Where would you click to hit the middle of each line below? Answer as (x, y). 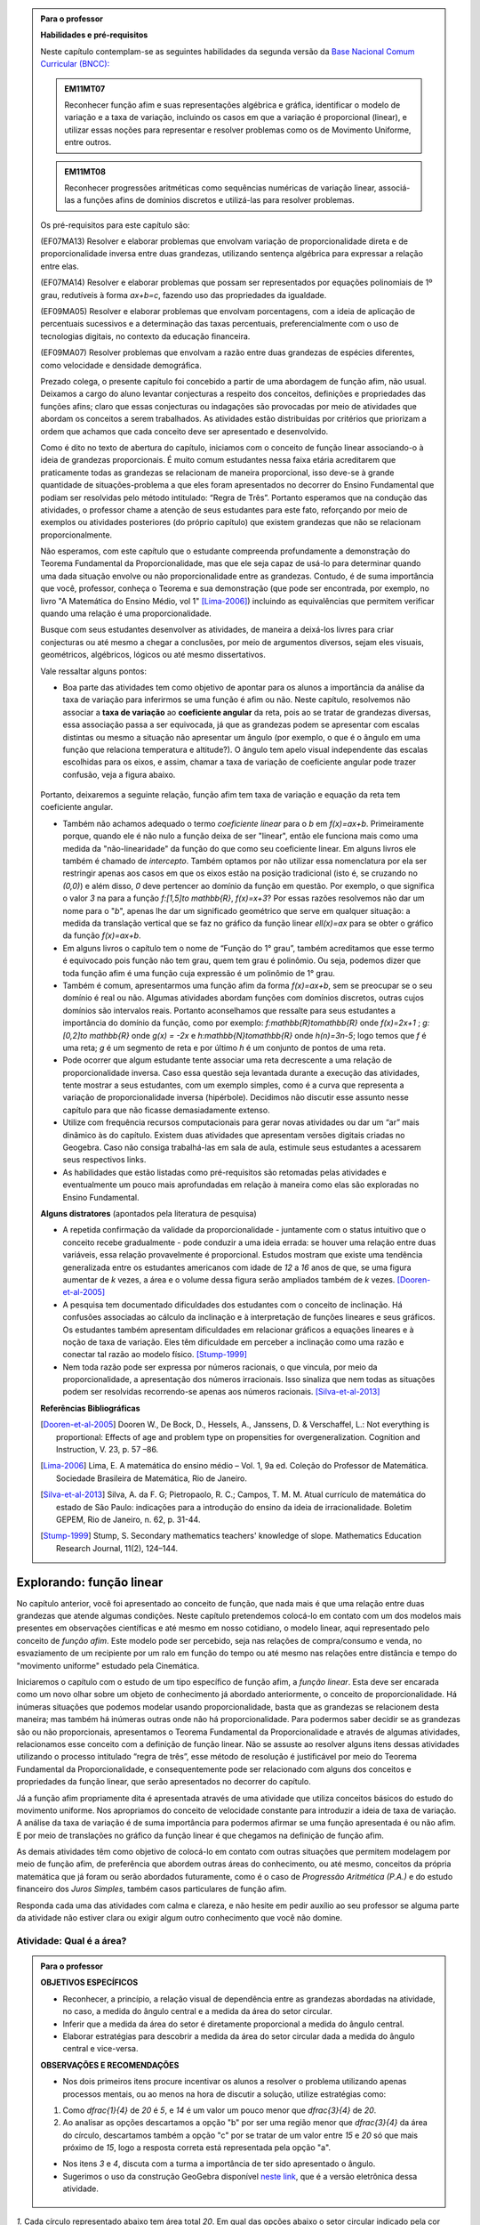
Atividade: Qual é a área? (72, 1940)
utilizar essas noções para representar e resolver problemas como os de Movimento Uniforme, (238, 130)
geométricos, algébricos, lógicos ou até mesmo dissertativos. (153, 655)
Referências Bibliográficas (91, 1408)
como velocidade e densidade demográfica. (121, 365)
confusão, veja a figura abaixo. (119, 774)
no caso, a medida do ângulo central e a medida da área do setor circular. (197, 2011)
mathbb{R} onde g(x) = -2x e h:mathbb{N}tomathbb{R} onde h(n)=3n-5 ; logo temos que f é (258, 1035)
